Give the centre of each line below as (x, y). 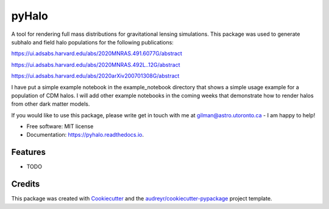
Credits (26, 184)
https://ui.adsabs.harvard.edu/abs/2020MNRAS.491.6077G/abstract (97, 53)
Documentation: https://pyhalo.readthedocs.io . (85, 135)
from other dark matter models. (51, 104)
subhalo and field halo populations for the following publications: (92, 42)
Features (28, 152)
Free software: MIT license (60, 126)
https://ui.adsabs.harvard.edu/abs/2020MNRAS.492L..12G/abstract (96, 64)
